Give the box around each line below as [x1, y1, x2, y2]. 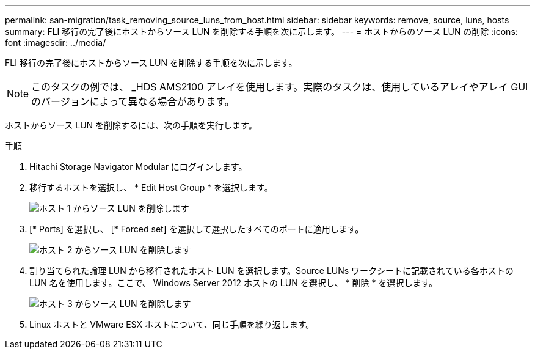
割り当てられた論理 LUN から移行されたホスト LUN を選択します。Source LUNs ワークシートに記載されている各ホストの [29, 265, 514, 276]
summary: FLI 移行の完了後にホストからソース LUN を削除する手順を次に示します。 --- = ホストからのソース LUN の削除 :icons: [5, 26, 518, 37]
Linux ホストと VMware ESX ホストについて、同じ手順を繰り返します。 [29, 319, 315, 330]
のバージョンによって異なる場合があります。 [31, 95, 235, 108]
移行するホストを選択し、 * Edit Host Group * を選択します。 [29, 182, 273, 193]
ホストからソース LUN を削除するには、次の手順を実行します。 [5, 120, 257, 130]
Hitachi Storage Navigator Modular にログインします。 [29, 161, 247, 172]
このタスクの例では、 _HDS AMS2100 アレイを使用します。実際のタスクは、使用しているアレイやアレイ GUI [31, 81, 528, 93]
